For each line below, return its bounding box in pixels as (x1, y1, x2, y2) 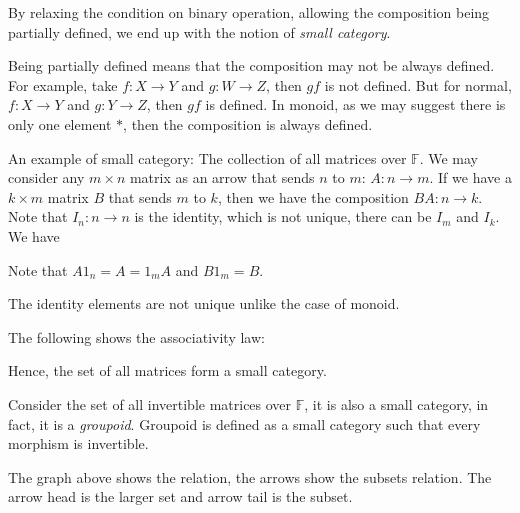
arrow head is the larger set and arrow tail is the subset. (8, 486, 353, 507)
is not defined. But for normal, (324, 74, 512, 95)
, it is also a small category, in (304, 393, 489, 414)
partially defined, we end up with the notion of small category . (8, 21, 391, 42)
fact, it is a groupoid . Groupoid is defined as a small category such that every (8, 413, 481, 434)
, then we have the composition (217, 186, 409, 207)
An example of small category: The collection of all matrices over (8, 147, 407, 168)
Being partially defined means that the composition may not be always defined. (8, 55, 495, 76)
